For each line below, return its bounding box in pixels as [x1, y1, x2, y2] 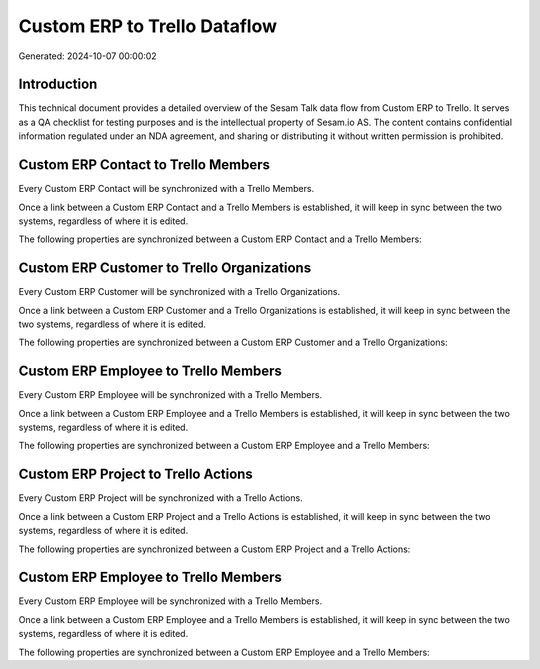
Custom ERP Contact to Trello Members [18, 156, 270, 174]
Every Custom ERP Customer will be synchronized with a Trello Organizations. [18, 286, 340, 298]
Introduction [18, 76, 98, 93]
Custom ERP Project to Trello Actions [18, 466, 254, 483]
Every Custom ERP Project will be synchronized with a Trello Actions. [18, 492, 304, 504]
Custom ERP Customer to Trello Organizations [18, 260, 312, 277]
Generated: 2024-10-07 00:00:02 [18, 50, 157, 62]
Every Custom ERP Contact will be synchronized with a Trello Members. [18, 183, 315, 195]
